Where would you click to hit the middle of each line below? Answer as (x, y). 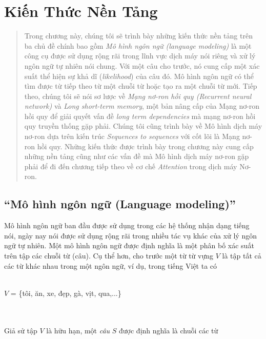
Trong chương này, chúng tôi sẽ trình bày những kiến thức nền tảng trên (138, 36)
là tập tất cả (242, 256)
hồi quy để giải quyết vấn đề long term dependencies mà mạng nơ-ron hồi (140, 116)
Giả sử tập (21, 330)
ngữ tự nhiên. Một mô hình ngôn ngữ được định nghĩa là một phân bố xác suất (129, 245)
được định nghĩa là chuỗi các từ (169, 330)
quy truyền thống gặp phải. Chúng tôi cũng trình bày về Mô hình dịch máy (143, 126)
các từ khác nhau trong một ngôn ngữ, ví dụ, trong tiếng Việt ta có (111, 265)
